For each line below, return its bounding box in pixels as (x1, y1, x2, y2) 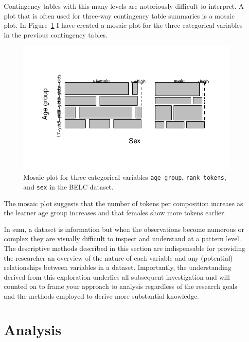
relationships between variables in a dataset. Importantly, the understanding (4, 262, 231, 272)
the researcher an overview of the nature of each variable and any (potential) (4, 252, 233, 263)
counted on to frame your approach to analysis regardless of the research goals (4, 281, 237, 291)
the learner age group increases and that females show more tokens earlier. (4, 208, 226, 218)
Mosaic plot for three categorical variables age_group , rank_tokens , (23, 172, 226, 182)
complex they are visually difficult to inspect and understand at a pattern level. (4, 233, 241, 244)
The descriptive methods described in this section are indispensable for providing (4, 243, 246, 253)
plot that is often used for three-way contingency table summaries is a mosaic (4, 10, 235, 20)
